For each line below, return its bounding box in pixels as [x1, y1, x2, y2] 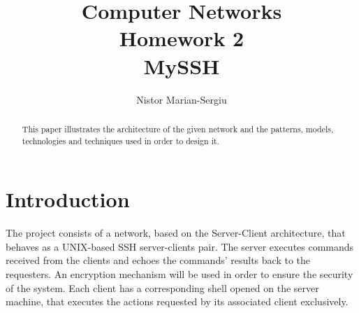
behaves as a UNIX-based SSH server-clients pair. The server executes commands [6, 239, 354, 253]
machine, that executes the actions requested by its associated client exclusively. [6, 294, 349, 309]
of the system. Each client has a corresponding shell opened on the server [6, 280, 319, 295]
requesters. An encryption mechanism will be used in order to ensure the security [6, 266, 353, 281]
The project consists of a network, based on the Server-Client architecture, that [6, 225, 346, 240]
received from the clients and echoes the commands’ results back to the [6, 253, 310, 267]
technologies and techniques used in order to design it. [22, 134, 219, 146]
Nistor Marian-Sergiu [136, 92, 227, 106]
